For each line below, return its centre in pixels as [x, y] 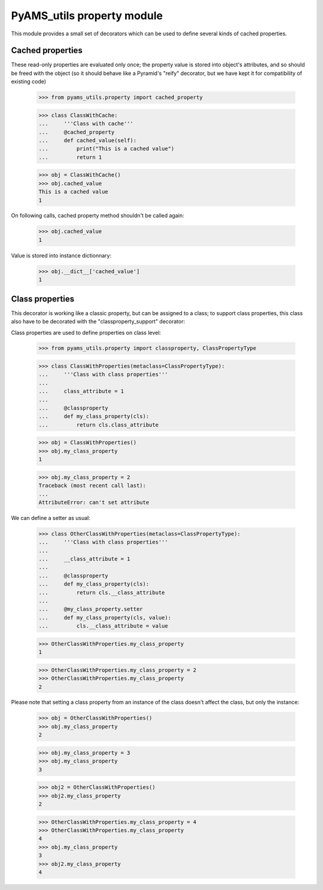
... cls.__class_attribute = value [103, 626]
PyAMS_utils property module [87, 16]
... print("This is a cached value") [106, 149]
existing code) [29, 81]
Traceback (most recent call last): [92, 486]
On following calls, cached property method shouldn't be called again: [98, 216]
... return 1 [70, 157]
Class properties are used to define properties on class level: [86, 332]
